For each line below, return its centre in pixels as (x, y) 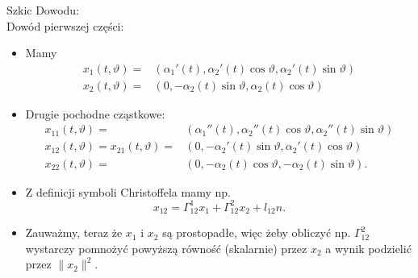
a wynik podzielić (368, 248)
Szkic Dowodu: (43, 10)
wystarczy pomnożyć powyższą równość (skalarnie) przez (166, 248)
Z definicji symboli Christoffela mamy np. (128, 191)
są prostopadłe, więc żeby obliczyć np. (257, 232)
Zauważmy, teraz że (74, 232)
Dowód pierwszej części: (65, 25)
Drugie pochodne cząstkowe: (95, 113)
